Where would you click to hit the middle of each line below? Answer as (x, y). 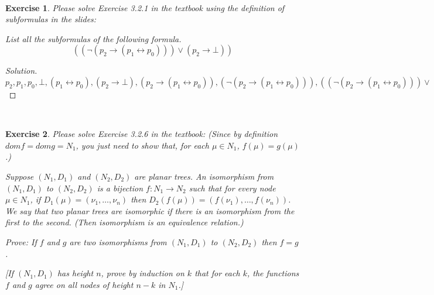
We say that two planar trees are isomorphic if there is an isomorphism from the (150, 210)
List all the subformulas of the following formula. (93, 38)
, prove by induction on (143, 273)
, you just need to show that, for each (142, 145)
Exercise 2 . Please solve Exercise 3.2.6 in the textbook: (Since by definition (142, 134)
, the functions (273, 273)
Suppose (20, 176)
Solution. (21, 71)
